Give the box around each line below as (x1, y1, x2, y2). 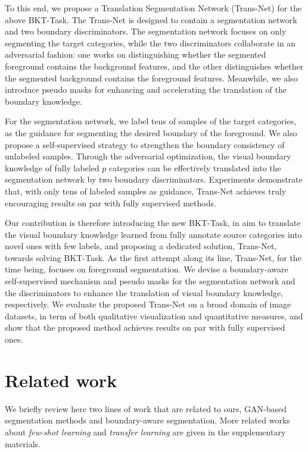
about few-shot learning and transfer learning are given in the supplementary (5, 425, 286, 438)
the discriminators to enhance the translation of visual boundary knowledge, (5, 286, 284, 299)
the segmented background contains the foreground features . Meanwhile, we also (5, 71, 298, 84)
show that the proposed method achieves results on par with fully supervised (5, 321, 285, 334)
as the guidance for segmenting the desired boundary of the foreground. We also (5, 126, 297, 139)
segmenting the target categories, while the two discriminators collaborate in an (5, 36, 296, 49)
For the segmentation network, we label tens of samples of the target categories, (5, 115, 297, 127)
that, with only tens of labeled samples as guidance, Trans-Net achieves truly (5, 184, 287, 197)
